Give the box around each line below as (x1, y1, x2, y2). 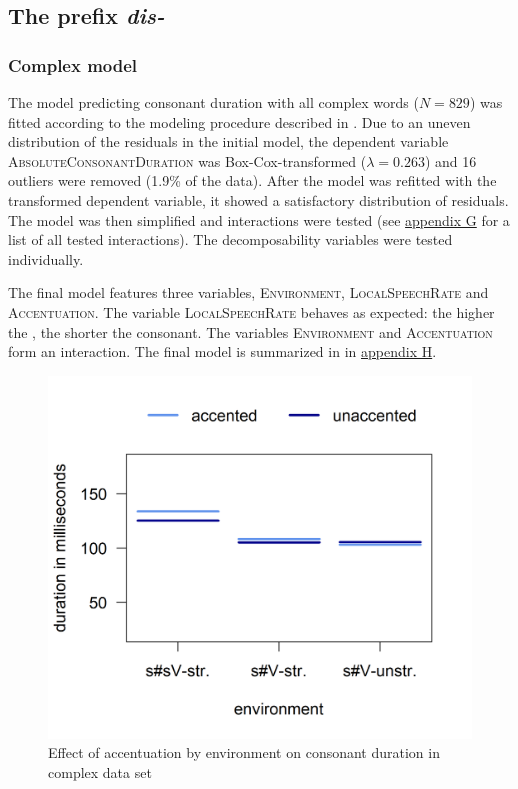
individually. (8, 248, 84, 269)
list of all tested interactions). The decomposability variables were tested (8, 229, 453, 250)
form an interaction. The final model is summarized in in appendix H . (8, 341, 437, 362)
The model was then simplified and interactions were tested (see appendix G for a (8, 209, 510, 230)
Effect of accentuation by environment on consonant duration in (48, 742, 440, 763)
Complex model (8, 52, 138, 77)
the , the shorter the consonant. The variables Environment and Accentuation (8, 321, 493, 342)
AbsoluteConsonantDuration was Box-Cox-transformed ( (8, 150, 367, 171)
